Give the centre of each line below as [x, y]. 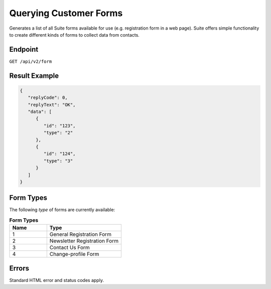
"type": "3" [58, 161]
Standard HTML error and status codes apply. [56, 280]
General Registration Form [80, 234]
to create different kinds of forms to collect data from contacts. [75, 35]
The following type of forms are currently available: [62, 210]
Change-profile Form [74, 254]
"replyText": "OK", [52, 105]
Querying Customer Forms [66, 13]
